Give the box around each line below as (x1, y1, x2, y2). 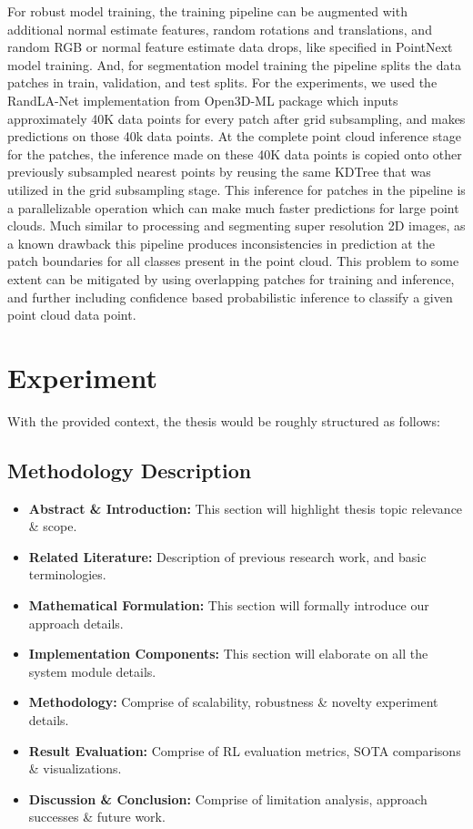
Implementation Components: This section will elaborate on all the (28, 644, 428, 663)
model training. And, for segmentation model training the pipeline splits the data (7, 55, 461, 74)
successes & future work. (28, 807, 166, 826)
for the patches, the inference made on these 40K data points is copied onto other (7, 144, 462, 163)
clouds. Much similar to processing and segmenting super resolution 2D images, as (7, 216, 466, 235)
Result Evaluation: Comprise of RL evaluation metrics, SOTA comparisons (28, 741, 461, 760)
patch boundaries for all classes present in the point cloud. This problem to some (7, 251, 459, 271)
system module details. (28, 661, 156, 681)
